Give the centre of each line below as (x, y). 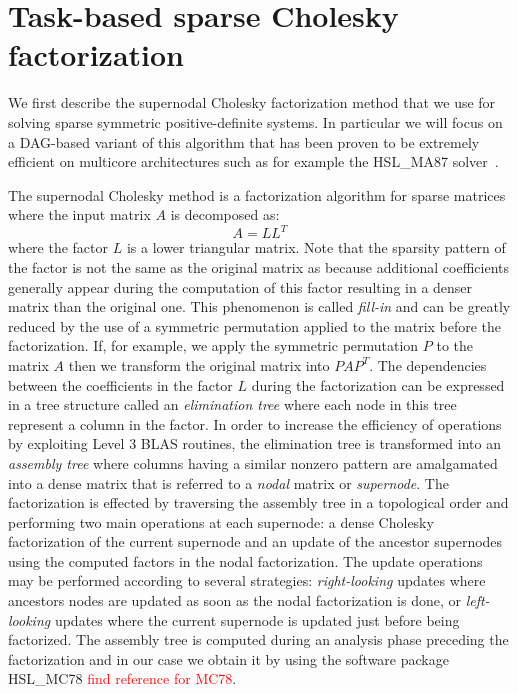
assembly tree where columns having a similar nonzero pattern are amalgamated (253, 462)
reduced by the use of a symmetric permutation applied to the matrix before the (255, 325)
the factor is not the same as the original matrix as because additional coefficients (259, 266)
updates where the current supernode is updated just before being (257, 619)
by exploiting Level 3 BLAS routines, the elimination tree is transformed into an (254, 443)
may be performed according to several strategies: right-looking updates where (247, 580)
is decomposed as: (225, 214)
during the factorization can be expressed (378, 384)
